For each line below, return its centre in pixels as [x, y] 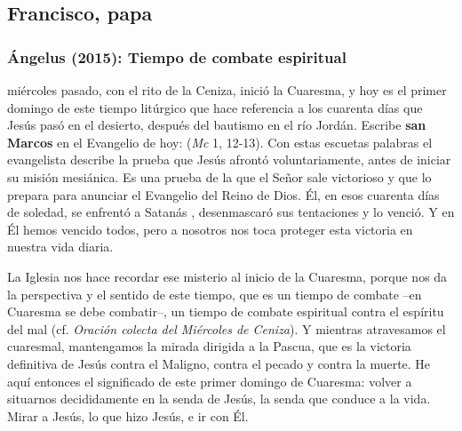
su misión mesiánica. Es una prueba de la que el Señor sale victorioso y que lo [219, 176]
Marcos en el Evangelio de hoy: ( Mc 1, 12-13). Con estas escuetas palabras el [220, 142]
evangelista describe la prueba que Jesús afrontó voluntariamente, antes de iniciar [229, 160]
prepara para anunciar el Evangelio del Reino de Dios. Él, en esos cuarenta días [223, 194]
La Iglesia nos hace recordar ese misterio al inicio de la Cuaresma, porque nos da [227, 276]
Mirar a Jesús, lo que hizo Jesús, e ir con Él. [128, 415]
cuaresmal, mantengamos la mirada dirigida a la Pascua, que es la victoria [209, 346]
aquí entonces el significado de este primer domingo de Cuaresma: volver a [210, 381]
